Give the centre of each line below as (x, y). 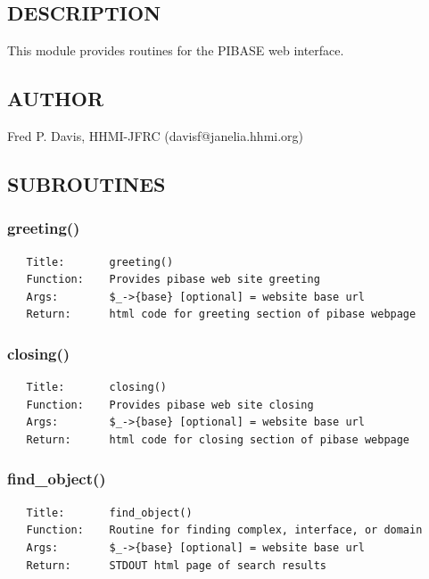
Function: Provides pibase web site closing (170, 405)
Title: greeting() (100, 262)
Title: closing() (96, 388)
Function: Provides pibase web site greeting (173, 280)
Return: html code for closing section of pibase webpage (218, 439)
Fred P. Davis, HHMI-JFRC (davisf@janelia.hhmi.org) (156, 136)
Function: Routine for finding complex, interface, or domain (224, 530)
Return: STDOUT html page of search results (176, 565)
